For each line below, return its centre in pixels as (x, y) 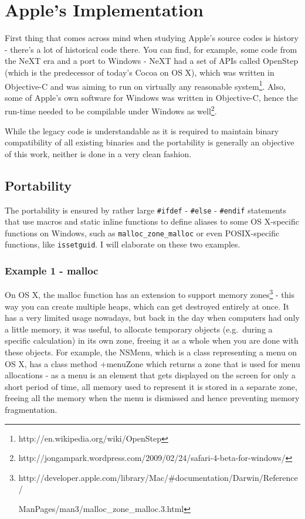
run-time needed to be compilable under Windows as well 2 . (111, 110)
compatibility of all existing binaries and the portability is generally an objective (150, 142)
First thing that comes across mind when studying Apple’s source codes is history (152, 38)
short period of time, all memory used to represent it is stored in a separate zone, (151, 386)
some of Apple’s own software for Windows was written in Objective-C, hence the (151, 97)
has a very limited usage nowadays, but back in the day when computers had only (152, 318)
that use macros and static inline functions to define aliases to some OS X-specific (152, 221)
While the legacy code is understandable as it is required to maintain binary (142, 130)
